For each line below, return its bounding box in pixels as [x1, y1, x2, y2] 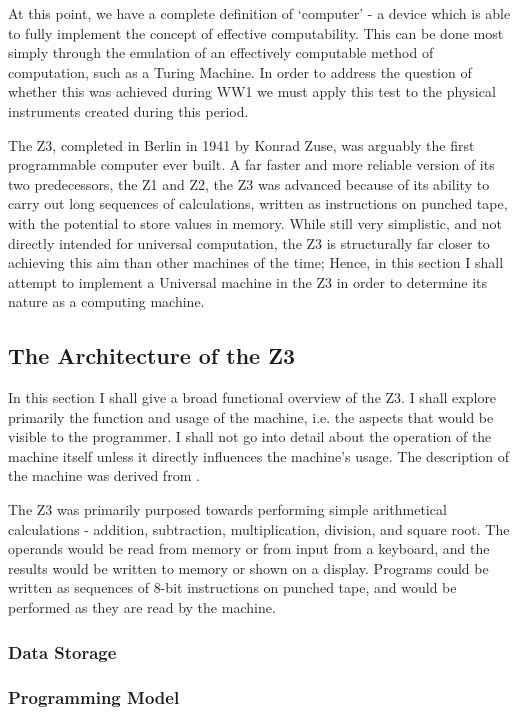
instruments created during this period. [8, 100, 249, 121]
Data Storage [8, 639, 117, 664]
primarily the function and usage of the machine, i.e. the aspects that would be [8, 406, 494, 427]
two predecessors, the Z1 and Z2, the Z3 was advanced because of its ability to [8, 173, 490, 194]
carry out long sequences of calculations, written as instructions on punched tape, [8, 193, 508, 214]
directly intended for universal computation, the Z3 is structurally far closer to [8, 232, 490, 253]
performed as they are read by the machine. [8, 597, 276, 618]
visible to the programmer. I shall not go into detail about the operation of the [8, 426, 492, 447]
